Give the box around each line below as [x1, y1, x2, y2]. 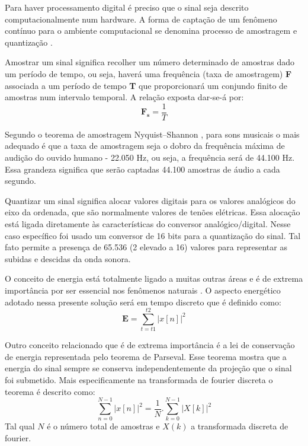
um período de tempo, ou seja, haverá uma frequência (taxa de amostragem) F [5, 67, 292, 79]
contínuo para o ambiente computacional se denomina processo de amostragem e [5, 24, 297, 37]
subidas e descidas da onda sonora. [5, 252, 131, 265]
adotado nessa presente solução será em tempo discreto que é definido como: [5, 295, 281, 308]
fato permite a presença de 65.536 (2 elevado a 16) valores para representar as [5, 241, 287, 253]
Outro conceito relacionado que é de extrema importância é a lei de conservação [5, 339, 295, 351]
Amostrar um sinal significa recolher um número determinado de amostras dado [5, 56, 295, 68]
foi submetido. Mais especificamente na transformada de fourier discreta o [5, 374, 273, 386]
